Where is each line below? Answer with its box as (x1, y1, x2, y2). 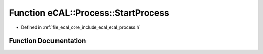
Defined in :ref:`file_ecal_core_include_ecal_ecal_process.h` (21, 24, 141, 30)
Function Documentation (9, 37, 86, 45)
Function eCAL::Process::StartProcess (9, 7, 169, 18)
